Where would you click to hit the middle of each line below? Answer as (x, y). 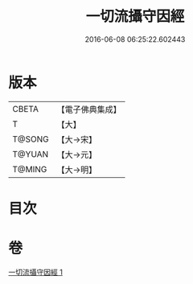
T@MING (30, 169)
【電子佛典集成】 (89, 109)
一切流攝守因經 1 (35, 272)
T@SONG (31, 139)
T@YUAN (31, 154)
